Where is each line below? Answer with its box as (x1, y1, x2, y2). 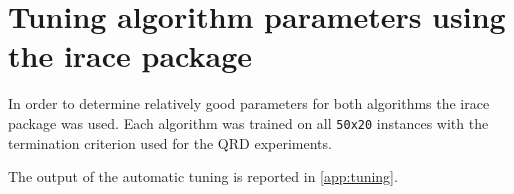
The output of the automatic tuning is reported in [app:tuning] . (8, 166, 398, 187)
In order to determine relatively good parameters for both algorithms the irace (8, 93, 490, 114)
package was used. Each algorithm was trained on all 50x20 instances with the (8, 112, 489, 133)
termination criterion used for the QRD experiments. (8, 132, 332, 153)
